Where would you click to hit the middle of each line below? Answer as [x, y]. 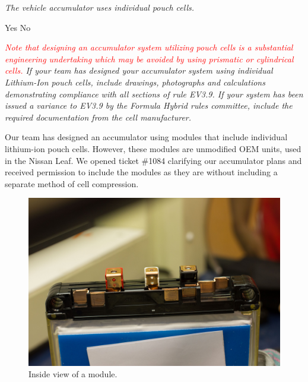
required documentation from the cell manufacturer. [98, 117]
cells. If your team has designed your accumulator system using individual [139, 70]
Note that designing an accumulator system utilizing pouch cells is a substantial [149, 47]
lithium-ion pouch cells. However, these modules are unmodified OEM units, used [153, 148]
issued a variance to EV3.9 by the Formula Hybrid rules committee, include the [149, 105]
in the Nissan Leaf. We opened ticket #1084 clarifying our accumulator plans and [153, 160]
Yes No [18, 27]
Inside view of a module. [73, 374]
